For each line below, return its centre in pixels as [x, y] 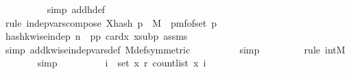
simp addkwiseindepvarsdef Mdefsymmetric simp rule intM [175, 49]
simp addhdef [76, 9]
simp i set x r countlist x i [122, 63]
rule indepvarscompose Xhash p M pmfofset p [111, 22]
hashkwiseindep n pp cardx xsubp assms [96, 36]
